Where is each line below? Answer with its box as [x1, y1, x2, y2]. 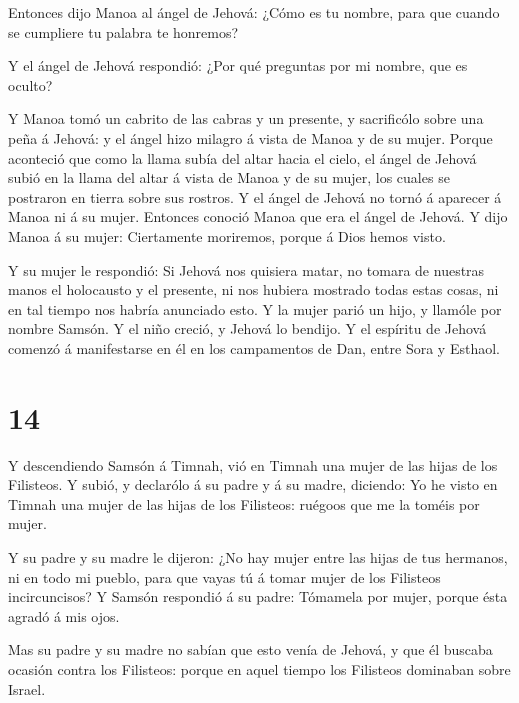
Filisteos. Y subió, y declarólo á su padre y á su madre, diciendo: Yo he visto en [8, 474, 498, 495]
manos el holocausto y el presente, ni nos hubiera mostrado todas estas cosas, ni [8, 279, 499, 300]
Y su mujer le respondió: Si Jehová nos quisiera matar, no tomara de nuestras [8, 259, 485, 280]
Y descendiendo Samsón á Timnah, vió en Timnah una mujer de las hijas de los [8, 454, 498, 475]
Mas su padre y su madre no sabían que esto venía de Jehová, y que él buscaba [8, 639, 493, 660]
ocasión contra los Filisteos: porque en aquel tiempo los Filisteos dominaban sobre [8, 658, 511, 679]
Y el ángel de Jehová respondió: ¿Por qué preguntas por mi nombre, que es [8, 55, 468, 76]
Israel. [8, 678, 46, 699]
